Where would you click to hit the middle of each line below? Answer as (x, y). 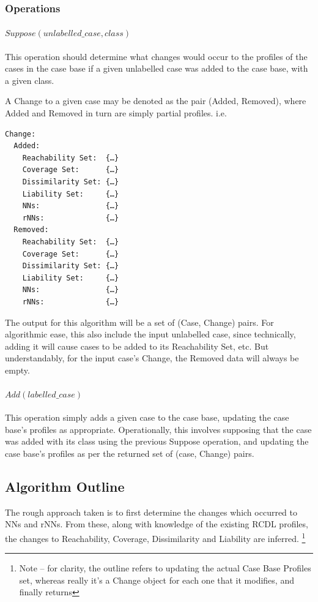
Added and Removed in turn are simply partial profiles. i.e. (116, 113)
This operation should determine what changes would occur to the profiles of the (156, 56)
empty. (17, 370)
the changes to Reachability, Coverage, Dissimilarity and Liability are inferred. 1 (155, 537)
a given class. (30, 80)
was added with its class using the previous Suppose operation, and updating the (157, 441)
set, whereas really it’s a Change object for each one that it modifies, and (157, 580)
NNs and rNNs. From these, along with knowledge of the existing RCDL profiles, (157, 524)
